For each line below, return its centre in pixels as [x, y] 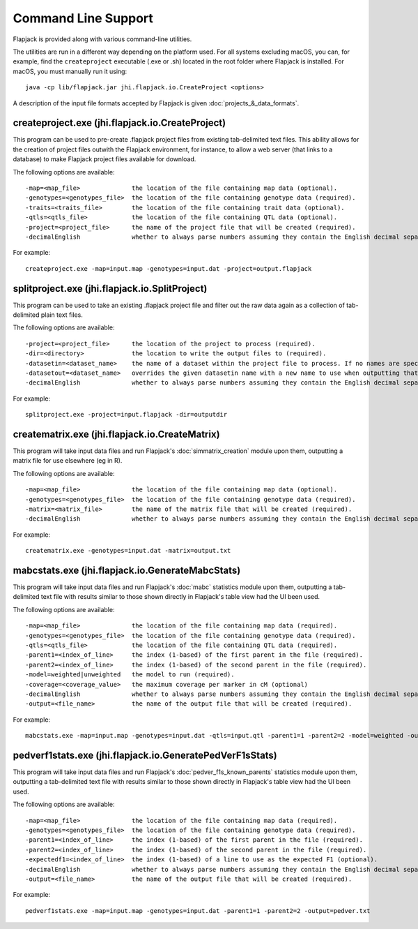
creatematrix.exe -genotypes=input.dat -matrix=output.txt [128, 551]
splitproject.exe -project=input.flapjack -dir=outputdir [126, 415]
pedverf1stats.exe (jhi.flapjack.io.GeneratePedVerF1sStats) [145, 755]
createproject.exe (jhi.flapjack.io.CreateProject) [119, 123]
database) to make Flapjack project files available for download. [104, 159]
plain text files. [62, 315]
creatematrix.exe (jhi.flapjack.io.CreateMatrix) [116, 434]
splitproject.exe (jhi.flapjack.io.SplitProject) [110, 289]
